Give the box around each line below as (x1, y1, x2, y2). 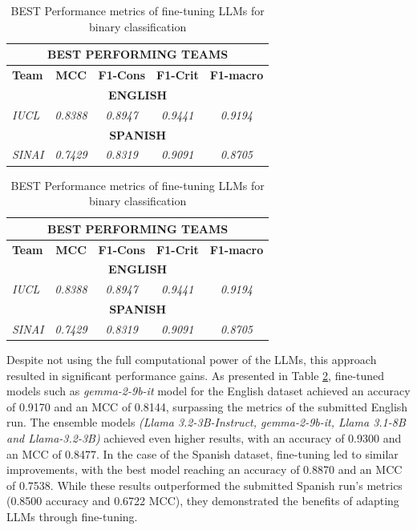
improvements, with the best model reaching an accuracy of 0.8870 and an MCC (6, 461, 403, 478)
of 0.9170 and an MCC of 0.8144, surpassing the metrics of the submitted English (6, 398, 408, 415)
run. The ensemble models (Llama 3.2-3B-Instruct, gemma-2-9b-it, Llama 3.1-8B (6, 414, 406, 431)
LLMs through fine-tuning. (6, 508, 138, 524)
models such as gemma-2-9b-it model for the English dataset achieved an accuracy (6, 382, 411, 399)
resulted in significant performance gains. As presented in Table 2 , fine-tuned (6, 366, 385, 383)
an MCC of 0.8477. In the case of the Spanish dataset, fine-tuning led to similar (6, 445, 399, 462)
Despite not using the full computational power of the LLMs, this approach (6, 351, 377, 367)
